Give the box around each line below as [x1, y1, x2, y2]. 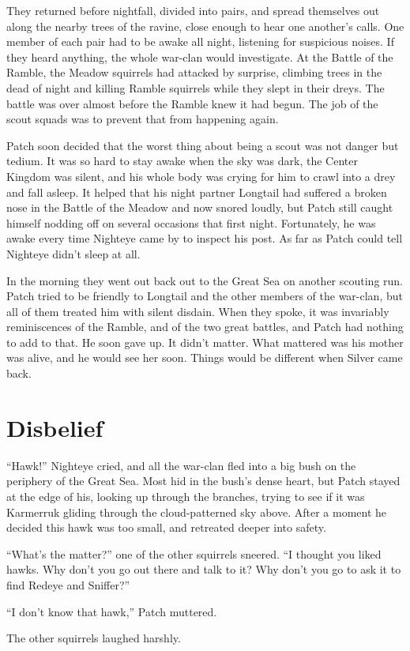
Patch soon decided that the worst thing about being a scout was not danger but [6, 137, 399, 153]
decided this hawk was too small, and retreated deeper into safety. [6, 519, 326, 536]
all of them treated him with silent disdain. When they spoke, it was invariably [6, 303, 389, 319]
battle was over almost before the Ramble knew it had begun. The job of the [6, 95, 378, 111]
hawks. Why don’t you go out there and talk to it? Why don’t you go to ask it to [6, 561, 401, 578]
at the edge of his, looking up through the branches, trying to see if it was [6, 487, 365, 504]
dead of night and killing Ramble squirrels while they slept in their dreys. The [6, 79, 385, 96]
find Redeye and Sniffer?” [6, 576, 130, 593]
